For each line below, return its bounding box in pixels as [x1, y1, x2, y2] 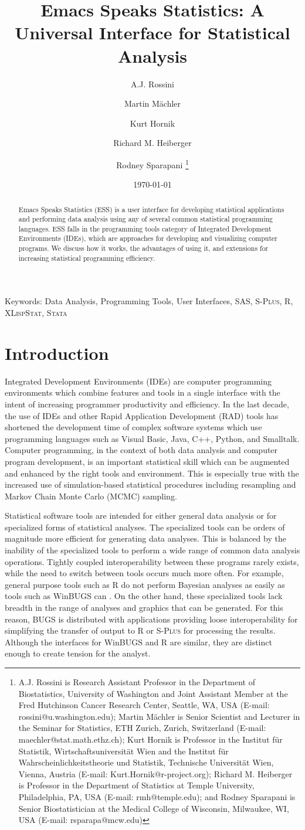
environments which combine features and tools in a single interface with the [5, 386, 280, 399]
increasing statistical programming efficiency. [18, 253, 155, 263]
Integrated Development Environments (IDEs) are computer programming [5, 375, 272, 387]
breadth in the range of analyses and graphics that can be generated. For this [5, 601, 283, 614]
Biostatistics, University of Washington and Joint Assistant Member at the [18, 687, 288, 699]
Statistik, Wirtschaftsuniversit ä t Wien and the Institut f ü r [18, 744, 229, 757]
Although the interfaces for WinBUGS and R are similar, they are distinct [5, 635, 272, 648]
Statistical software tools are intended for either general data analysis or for [5, 509, 277, 522]
